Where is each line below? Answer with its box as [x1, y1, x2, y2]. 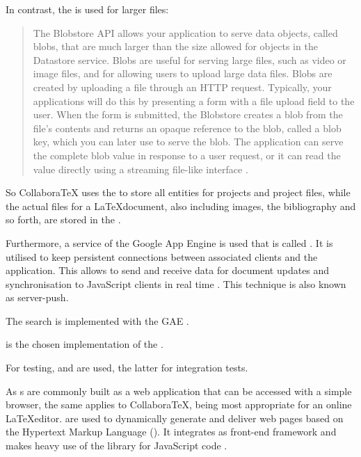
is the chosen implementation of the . [6, 337, 163, 351]
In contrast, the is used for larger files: [6, 2, 169, 16]
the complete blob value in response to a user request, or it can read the [33, 147, 341, 162]
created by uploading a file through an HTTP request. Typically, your [33, 79, 332, 94]
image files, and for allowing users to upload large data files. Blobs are [33, 66, 332, 81]
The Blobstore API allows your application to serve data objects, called [33, 25, 338, 40]
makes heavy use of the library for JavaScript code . [6, 438, 227, 453]
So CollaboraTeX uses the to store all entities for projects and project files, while [6, 185, 351, 200]
